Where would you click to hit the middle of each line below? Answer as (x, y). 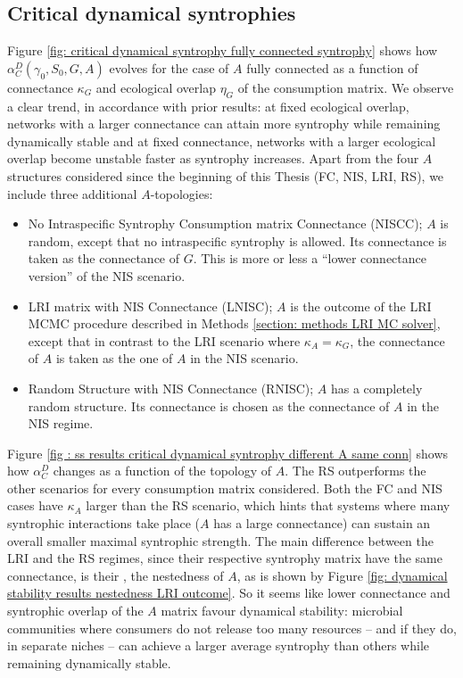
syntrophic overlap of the (75, 611)
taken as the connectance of (104, 258)
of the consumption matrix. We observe (346, 87)
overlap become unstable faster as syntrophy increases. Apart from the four (213, 158)
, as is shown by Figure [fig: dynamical (342, 575)
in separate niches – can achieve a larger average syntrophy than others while (219, 645)
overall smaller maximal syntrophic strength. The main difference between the (220, 540)
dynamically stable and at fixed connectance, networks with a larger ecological (222, 141)
